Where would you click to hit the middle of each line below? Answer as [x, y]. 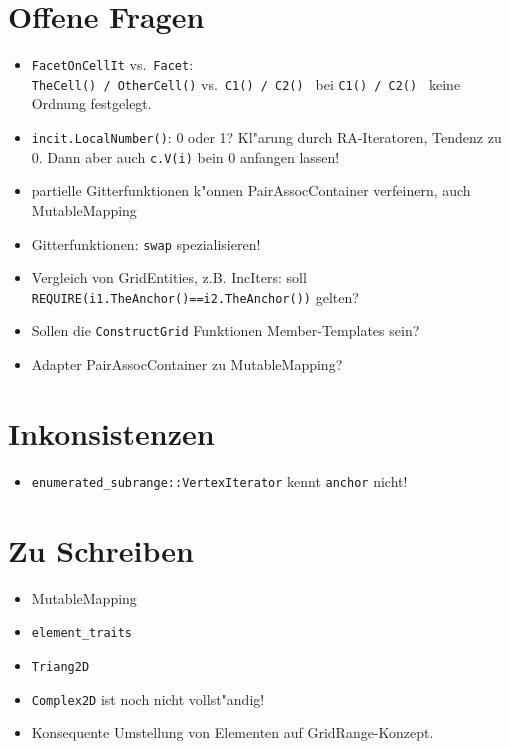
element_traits [82, 633]
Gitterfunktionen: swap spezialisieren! [146, 243]
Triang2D [60, 666]
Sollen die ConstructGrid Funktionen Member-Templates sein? [225, 330]
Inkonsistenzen [111, 432]
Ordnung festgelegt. [91, 103]
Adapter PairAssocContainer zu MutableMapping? [187, 364]
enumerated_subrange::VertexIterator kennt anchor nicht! [219, 480]
